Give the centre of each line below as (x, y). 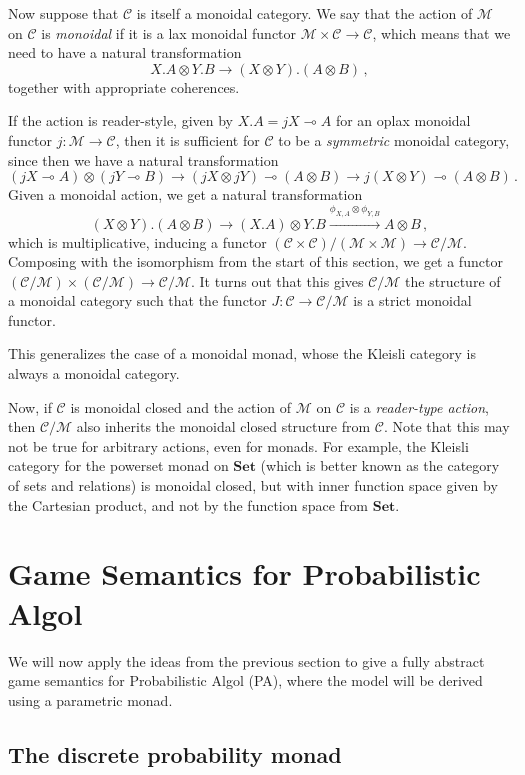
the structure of (453, 280)
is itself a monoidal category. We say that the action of (304, 13)
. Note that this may (446, 426)
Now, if (30, 406)
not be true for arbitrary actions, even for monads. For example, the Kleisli (238, 445)
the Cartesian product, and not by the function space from (188, 504)
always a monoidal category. (94, 373)
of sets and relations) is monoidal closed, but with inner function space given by (253, 485)
